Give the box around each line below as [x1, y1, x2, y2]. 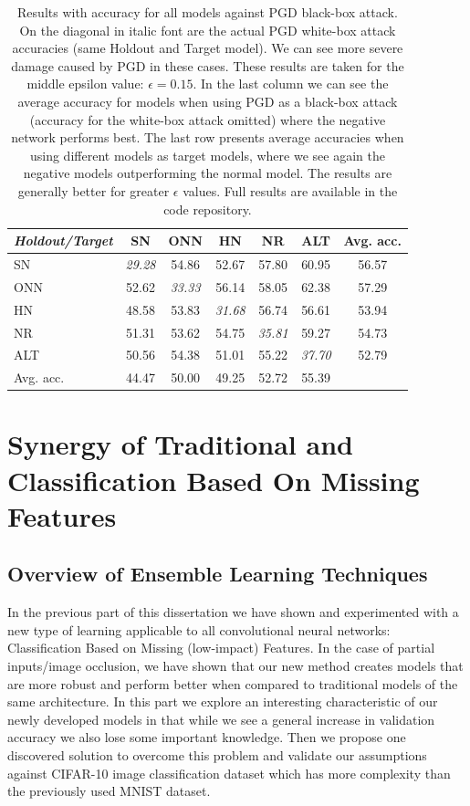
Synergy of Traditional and [7, 425, 353, 463]
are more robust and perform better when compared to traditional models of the [7, 674, 458, 693]
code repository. [163, 199, 252, 218]
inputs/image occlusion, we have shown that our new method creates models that [7, 656, 464, 675]
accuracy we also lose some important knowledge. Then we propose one [7, 727, 406, 747]
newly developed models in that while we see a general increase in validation [7, 709, 435, 728]
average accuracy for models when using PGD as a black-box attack [17, 91, 398, 110]
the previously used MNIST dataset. [7, 781, 211, 801]
